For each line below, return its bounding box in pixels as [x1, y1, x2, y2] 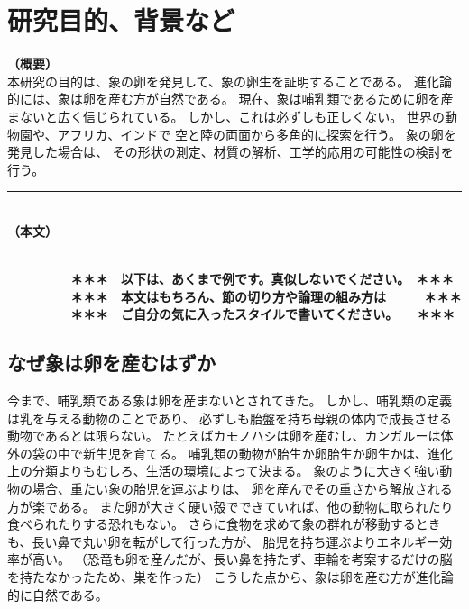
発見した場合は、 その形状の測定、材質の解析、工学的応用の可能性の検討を [7, 142, 454, 161]
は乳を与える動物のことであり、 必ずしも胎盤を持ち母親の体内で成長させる [7, 408, 453, 427]
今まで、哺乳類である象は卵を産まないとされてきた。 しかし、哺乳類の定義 [7, 391, 453, 410]
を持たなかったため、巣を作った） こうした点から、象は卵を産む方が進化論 [7, 567, 454, 586]
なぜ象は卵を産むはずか [7, 349, 216, 377]
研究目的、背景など [7, 2, 235, 39]
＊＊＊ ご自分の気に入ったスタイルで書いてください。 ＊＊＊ [69, 304, 455, 323]
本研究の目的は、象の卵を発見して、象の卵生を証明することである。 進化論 [7, 71, 452, 90]
